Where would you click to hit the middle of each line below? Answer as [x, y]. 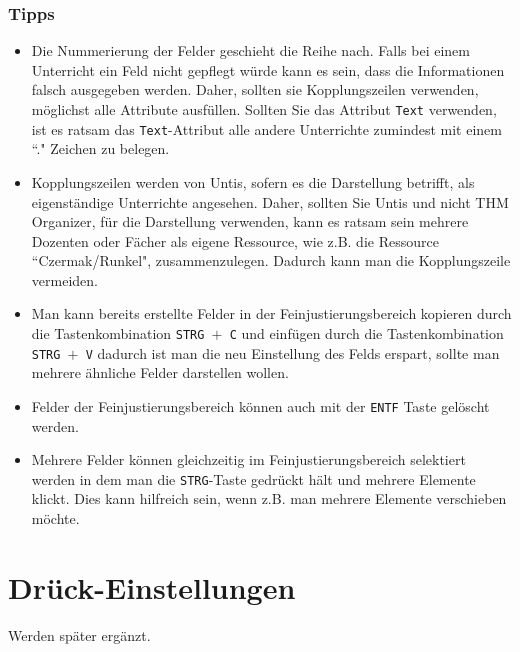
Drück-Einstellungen [152, 586]
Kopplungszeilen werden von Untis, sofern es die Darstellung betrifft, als [253, 181]
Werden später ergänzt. [79, 634]
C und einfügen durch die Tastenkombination [366, 333]
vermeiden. [64, 279]
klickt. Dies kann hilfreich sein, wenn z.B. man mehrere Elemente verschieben [269, 498]
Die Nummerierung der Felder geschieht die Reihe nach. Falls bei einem [250, 50]
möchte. [55, 518]
